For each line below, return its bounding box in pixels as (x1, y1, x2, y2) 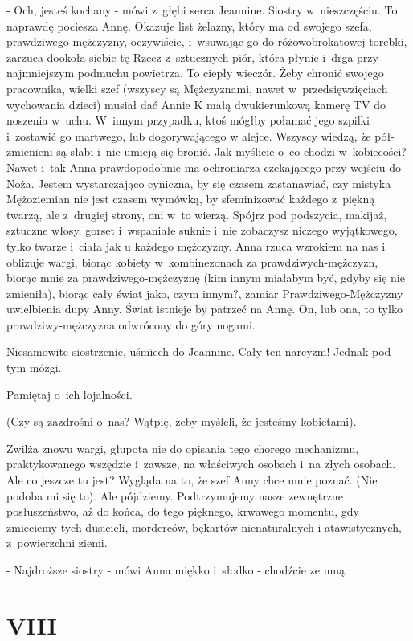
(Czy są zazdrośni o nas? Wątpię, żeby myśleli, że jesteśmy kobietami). (6, 413, 357, 430)
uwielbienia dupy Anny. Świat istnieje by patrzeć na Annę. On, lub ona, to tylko (6, 300, 403, 317)
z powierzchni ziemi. (6, 534, 108, 551)
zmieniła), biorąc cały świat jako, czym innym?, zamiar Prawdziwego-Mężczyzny (6, 284, 403, 301)
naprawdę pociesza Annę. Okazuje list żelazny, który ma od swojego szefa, (6, 17, 372, 34)
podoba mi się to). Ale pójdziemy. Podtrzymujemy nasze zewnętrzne (6, 487, 343, 504)
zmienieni (6, 143, 53, 160)
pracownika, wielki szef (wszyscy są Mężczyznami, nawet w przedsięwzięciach (6, 80, 388, 96)
